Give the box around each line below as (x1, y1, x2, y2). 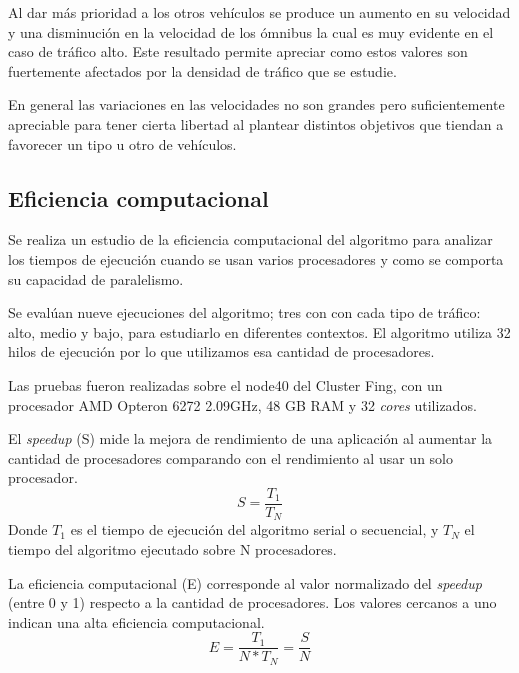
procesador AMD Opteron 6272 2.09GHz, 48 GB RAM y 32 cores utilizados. (8, 394, 477, 415)
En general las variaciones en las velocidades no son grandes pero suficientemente (8, 94, 505, 115)
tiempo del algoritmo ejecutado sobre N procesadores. (8, 539, 337, 559)
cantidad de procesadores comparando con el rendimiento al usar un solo (8, 447, 454, 468)
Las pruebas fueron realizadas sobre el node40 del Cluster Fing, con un (8, 374, 443, 395)
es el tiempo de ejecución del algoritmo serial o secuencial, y (70, 519, 439, 540)
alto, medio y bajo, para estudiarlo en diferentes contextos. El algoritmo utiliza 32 (8, 321, 511, 342)
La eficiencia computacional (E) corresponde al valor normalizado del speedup (8, 572, 482, 593)
